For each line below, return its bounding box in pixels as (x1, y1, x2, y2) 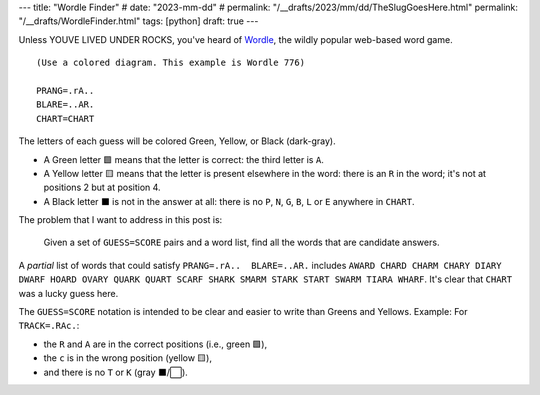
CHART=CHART (36, 113, 95, 124)
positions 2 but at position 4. (43, 181, 161, 194)
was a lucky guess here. (18, 287, 119, 299)
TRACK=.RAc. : (18, 320, 80, 332)
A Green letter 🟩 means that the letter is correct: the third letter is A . (43, 153, 324, 165)
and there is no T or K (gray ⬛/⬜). (43, 366, 189, 378)
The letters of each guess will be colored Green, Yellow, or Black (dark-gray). (18, 135, 336, 147)
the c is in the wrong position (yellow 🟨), (43, 352, 212, 364)
